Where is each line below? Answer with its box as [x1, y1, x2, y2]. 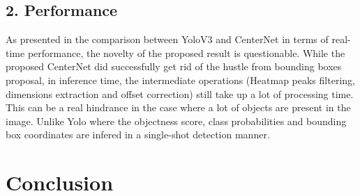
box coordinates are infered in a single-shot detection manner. [6, 127, 270, 142]
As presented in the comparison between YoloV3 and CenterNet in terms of [6, 32, 329, 47]
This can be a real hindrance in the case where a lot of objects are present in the [6, 100, 351, 115]
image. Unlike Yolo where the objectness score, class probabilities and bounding [6, 113, 347, 128]
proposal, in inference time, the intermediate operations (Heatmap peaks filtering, [6, 72, 355, 87]
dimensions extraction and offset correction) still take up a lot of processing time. [6, 86, 354, 101]
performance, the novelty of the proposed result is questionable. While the [27, 45, 345, 60]
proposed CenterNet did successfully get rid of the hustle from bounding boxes [6, 59, 342, 74]
